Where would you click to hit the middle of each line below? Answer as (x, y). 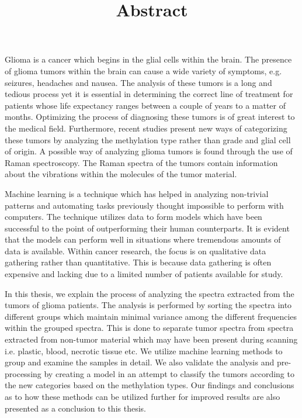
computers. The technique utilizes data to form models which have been (133, 217)
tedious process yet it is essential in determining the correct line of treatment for (149, 94)
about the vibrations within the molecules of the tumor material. (121, 174)
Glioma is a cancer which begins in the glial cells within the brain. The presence (148, 59)
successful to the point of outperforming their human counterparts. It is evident (147, 228)
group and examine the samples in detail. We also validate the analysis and (140, 362)
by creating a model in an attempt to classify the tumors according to (169, 373)
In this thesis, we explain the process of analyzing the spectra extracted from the (150, 293)
